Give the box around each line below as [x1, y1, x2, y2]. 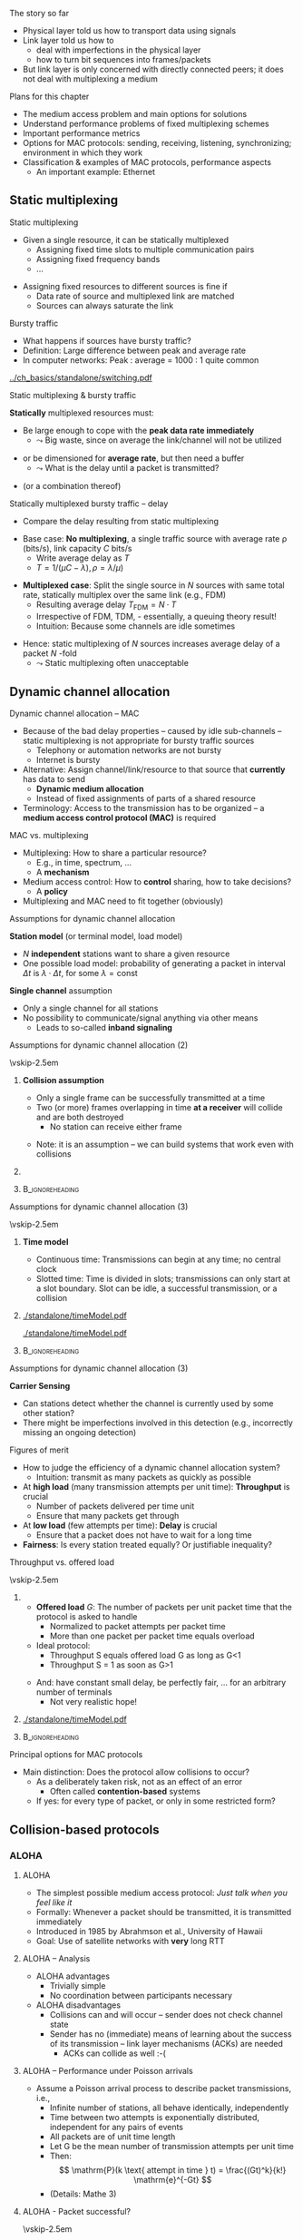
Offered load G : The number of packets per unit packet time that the [35, 1601, 292, 1613]
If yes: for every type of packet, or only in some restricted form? [35, 1795, 276, 1806]
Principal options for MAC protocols [9, 1749, 143, 1760]
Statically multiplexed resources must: [9, 407, 154, 418]
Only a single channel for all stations [22, 1003, 159, 1014]
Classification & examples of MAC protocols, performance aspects [22, 157, 272, 167]
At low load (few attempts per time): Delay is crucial [22, 1520, 218, 1531]
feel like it [35, 1897, 73, 1908]
